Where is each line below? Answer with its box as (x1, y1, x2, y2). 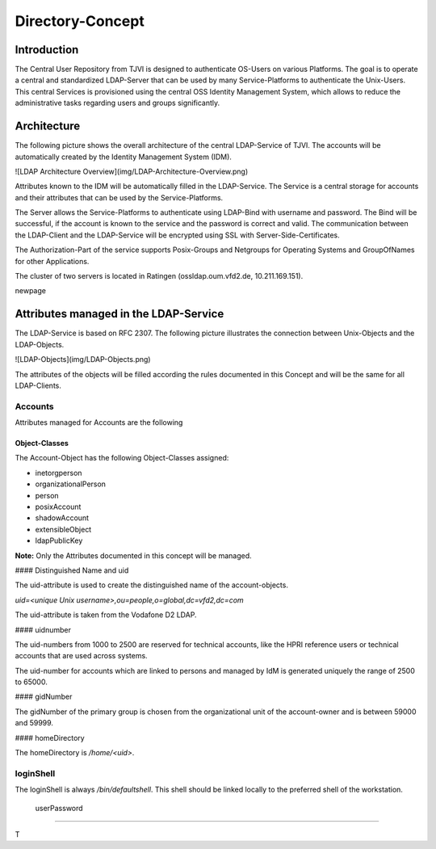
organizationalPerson (35, 479, 107, 489)
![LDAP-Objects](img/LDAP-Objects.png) (15, 355, 151, 364)
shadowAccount (35, 513, 89, 523)
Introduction (15, 43, 79, 57)
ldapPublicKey (35, 536, 83, 545)
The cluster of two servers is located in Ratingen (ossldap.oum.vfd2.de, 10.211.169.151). (15, 271, 304, 281)
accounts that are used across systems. (15, 651, 149, 661)
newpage (15, 286, 46, 296)
